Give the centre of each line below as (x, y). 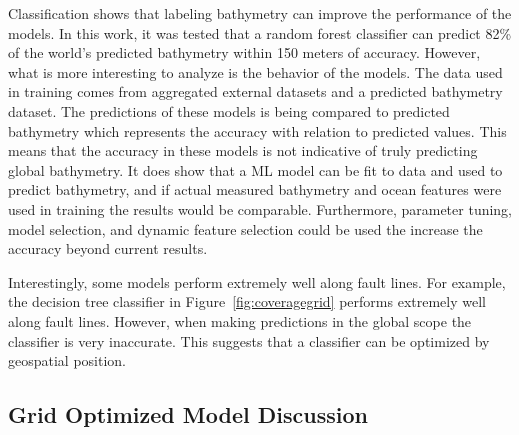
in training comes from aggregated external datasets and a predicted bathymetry (255, 91)
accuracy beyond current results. (108, 248)
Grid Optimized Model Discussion (188, 414)
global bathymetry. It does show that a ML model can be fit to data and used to (255, 169)
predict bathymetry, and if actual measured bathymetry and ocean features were (255, 189)
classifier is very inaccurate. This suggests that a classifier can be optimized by (249, 340)
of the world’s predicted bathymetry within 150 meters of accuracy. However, (244, 52)
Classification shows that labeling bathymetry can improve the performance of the (260, 13)
